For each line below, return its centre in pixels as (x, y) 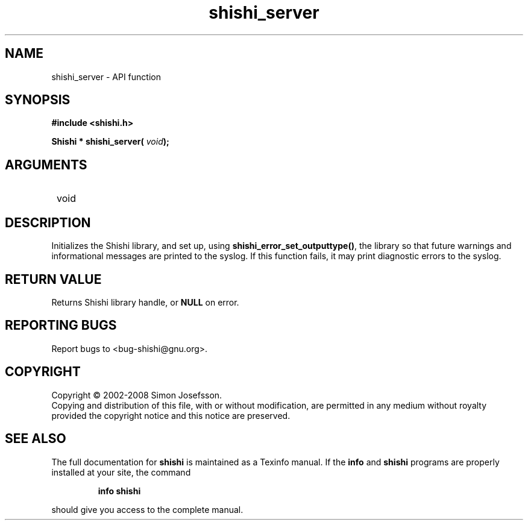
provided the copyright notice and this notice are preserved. (171, 415)
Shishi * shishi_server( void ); (110, 142)
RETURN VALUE (53, 279)
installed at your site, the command (121, 472)
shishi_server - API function (106, 77)
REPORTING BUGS (61, 325)
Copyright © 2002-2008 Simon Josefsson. (137, 395)
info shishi (119, 491)
